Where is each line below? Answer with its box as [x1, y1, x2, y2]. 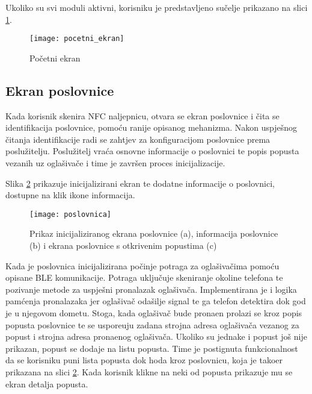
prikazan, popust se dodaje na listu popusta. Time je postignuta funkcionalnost [5, 342, 298, 354]
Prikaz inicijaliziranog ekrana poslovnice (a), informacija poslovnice [29, 227, 278, 240]
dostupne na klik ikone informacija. [5, 189, 135, 201]
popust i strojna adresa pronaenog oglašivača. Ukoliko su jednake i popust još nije [5, 330, 307, 343]
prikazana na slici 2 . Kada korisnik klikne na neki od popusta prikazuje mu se [5, 365, 293, 378]
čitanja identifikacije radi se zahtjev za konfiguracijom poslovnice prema [5, 133, 271, 145]
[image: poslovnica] [29, 210, 112, 219]
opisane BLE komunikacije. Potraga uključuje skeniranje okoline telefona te [5, 271, 283, 284]
